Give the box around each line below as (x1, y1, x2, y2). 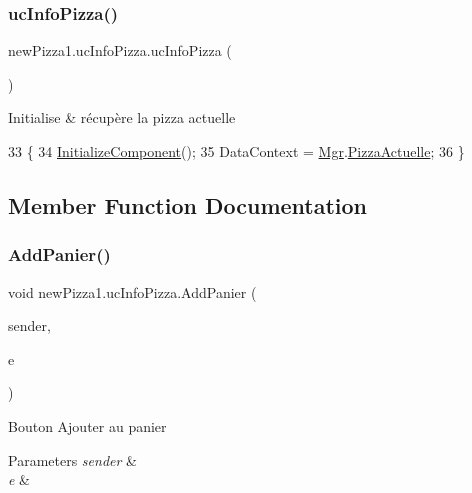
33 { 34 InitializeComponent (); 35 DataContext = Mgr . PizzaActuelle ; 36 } (8, 141, 465, 161)
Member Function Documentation (8, 189, 368, 220)
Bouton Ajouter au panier (8, 415, 167, 436)
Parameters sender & (8, 449, 137, 470)
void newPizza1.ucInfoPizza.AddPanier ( (8, 281, 257, 302)
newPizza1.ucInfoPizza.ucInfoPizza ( (8, 40, 232, 61)
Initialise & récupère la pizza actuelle (8, 107, 236, 128)
